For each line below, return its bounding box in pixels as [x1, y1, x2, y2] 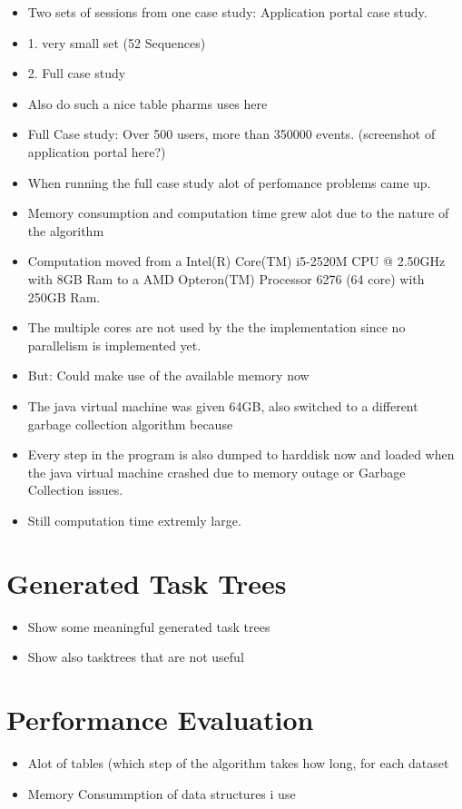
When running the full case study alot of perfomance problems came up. [27, 173, 431, 192]
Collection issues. [27, 480, 123, 499]
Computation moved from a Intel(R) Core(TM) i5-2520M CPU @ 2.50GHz [27, 252, 446, 271]
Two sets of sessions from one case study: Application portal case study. [27, 3, 428, 21]
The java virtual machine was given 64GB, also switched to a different [27, 396, 418, 415]
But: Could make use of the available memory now [27, 366, 310, 385]
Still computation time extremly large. [27, 510, 241, 529]
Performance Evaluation [6, 700, 314, 737]
